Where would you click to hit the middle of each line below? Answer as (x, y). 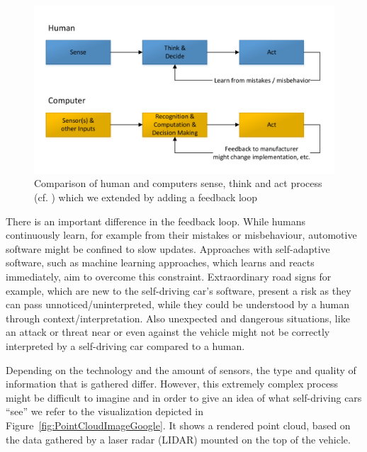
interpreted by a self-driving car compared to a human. (125, 345)
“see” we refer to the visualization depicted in (105, 411)
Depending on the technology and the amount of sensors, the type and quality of (181, 369)
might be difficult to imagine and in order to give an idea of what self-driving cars (184, 397)
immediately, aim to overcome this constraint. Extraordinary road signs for (169, 276)
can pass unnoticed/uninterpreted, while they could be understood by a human (177, 304)
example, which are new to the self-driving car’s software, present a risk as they (179, 290)
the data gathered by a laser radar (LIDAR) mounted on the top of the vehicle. (178, 439)
